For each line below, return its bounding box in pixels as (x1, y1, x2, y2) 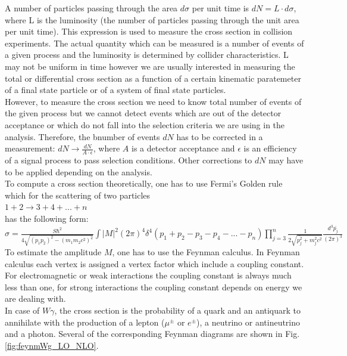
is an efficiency (243, 142, 297, 154)
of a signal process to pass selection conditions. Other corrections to (5, 153, 252, 166)
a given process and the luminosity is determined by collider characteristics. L (5, 48, 289, 61)
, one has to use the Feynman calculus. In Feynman (112, 246, 300, 258)
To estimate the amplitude (5, 246, 102, 258)
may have (268, 153, 304, 166)
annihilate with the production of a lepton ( (5, 315, 165, 328)
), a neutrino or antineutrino (196, 315, 301, 328)
